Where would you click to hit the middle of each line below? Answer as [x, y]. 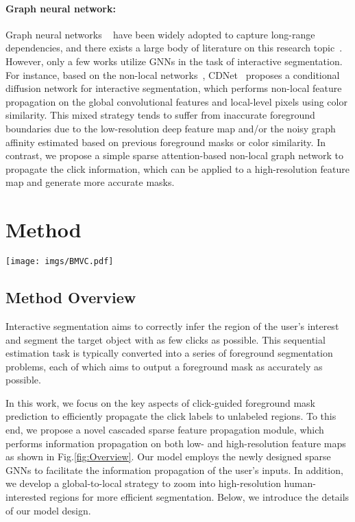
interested [26, 497]
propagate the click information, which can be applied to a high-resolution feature [177, 168]
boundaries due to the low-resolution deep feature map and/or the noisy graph [171, 128]
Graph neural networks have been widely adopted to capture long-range [160, 34]
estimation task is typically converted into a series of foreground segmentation [169, 353]
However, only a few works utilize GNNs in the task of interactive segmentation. [174, 61]
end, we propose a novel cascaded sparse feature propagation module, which [165, 430]
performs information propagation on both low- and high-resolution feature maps [176, 443]
